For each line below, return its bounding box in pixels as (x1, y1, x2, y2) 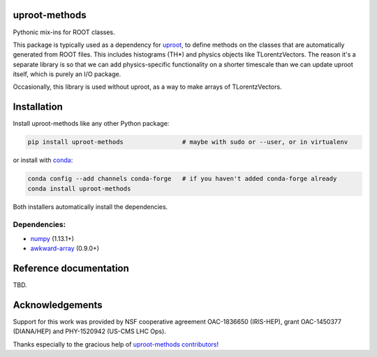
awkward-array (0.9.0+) (30, 245, 100, 253)
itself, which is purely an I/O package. (13, 70, 121, 78)
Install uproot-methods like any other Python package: (13, 119, 170, 128)
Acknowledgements (13, 299, 103, 311)
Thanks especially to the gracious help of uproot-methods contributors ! (13, 340, 219, 349)
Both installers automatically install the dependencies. (13, 203, 168, 211)
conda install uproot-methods (27, 184, 131, 192)
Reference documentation (13, 263, 129, 275)
